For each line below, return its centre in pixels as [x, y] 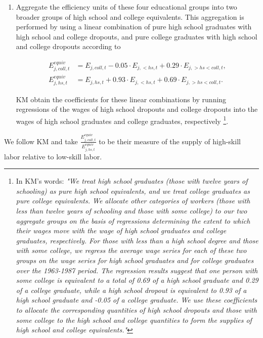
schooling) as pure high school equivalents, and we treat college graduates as [133, 191]
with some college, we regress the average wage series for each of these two [131, 250]
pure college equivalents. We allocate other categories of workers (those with [133, 201]
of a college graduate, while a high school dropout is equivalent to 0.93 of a [131, 290]
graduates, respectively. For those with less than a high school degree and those [137, 240]
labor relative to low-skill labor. [53, 156]
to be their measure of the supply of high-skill [170, 141]
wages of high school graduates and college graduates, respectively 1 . [122, 120]
